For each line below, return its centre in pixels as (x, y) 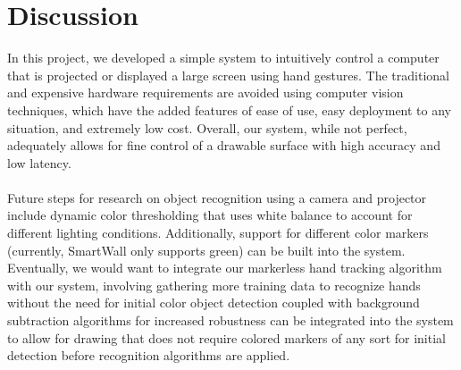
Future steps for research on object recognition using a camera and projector (217, 197)
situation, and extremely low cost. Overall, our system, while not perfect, (207, 127)
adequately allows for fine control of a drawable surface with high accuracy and (224, 145)
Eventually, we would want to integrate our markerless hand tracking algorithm (225, 268)
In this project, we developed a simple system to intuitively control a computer (223, 58)
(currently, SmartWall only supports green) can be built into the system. (206, 250)
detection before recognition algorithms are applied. (149, 355)
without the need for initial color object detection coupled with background (214, 303)
